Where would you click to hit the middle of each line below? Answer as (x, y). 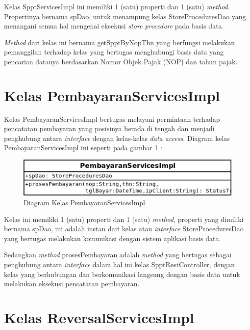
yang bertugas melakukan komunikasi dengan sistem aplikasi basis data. (112, 238)
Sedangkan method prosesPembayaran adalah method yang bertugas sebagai (118, 255)
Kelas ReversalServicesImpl (99, 317)
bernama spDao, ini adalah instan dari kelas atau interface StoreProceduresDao (124, 229)
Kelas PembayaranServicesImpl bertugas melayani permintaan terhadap (112, 119)
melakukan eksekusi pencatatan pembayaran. (72, 284)
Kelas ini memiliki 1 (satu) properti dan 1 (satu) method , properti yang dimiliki (124, 219)
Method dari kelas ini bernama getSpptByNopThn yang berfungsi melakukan (120, 42)
